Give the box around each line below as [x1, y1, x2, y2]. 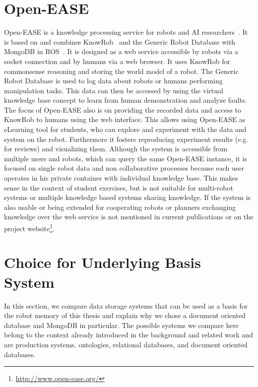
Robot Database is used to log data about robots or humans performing [4, 75, 223, 86]
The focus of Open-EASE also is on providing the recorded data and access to [4, 104, 242, 115]
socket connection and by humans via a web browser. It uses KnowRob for [4, 56, 231, 66]
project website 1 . [4, 222, 55, 233]
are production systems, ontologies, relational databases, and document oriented [4, 339, 248, 349]
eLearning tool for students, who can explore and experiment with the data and [4, 124, 247, 134]
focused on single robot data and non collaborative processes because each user [4, 163, 245, 173]
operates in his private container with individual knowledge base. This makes [4, 173, 238, 183]
